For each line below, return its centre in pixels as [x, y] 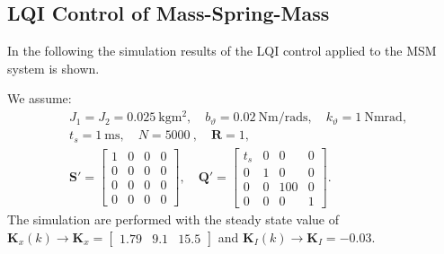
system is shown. [53, 68]
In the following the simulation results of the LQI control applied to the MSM [222, 51]
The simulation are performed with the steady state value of [173, 219]
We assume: [40, 98]
